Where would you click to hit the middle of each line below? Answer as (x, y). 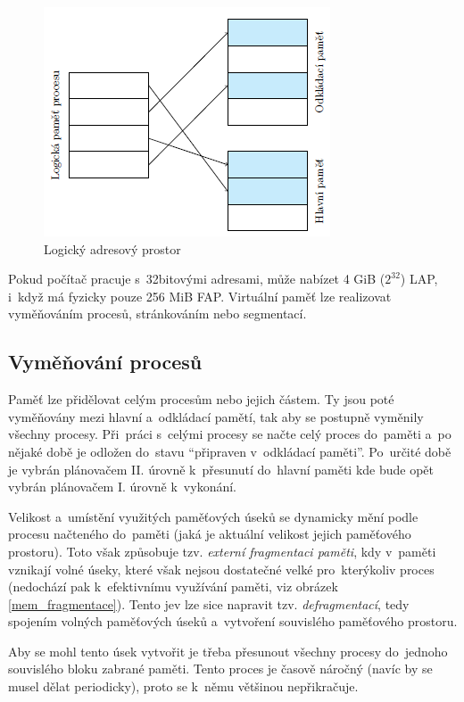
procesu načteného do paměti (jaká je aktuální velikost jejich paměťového (210, 534)
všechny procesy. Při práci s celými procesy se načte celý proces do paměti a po (230, 434)
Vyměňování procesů (105, 362)
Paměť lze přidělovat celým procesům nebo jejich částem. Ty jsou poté (201, 399)
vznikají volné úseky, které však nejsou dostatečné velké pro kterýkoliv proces (221, 569)
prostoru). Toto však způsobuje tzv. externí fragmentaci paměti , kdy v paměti (222, 551)
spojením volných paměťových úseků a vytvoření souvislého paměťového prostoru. (233, 621)
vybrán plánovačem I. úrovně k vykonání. (123, 487)
